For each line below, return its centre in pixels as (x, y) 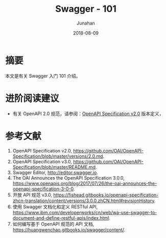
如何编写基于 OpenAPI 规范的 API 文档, (53, 224)
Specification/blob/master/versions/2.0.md (58, 156)
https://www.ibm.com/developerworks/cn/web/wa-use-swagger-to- (85, 212)
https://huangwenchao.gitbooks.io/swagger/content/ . (69, 230)
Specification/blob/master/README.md (54, 167)
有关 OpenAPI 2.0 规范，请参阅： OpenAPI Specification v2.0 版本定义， (88, 114)
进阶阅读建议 (32, 98)
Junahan (86, 23)
